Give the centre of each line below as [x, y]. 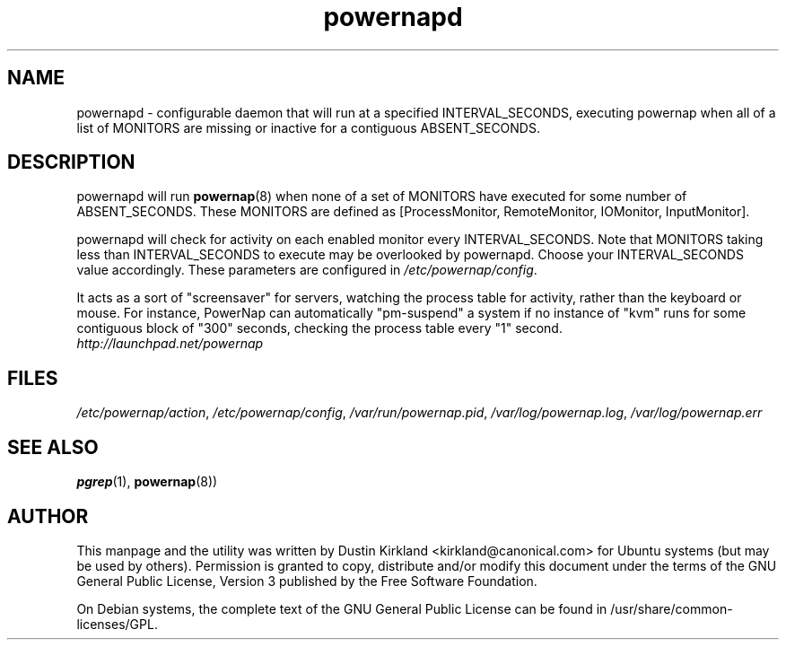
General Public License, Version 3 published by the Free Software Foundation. [307, 581]
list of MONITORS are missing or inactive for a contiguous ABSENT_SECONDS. [308, 127]
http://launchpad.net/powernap [170, 344]
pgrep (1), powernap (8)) [147, 482]
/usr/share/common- [672, 608]
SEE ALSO [53, 447]
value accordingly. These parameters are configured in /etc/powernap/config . [307, 270]
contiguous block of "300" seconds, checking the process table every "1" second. [319, 328]
